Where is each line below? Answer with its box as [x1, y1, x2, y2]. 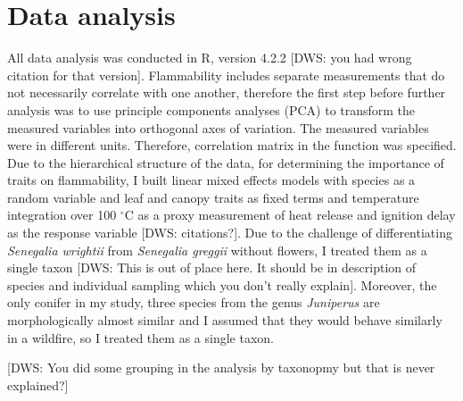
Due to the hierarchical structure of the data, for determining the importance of [7, 153, 444, 171]
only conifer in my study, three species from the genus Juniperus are [7, 293, 380, 312]
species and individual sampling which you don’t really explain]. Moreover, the [7, 275, 437, 294]
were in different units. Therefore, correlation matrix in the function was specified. [7, 136, 457, 155]
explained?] [7, 375, 69, 394]
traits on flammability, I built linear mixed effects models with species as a [7, 171, 416, 189]
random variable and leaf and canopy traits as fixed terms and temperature [7, 188, 419, 206]
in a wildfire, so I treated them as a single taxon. [7, 328, 274, 347]
